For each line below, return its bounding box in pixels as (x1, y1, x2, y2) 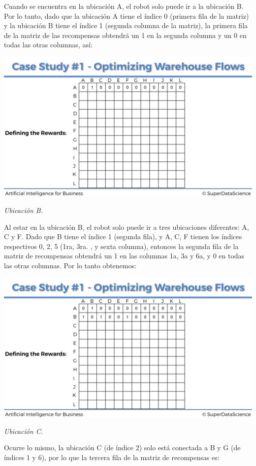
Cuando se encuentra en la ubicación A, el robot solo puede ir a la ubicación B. (4, 1, 244, 11)
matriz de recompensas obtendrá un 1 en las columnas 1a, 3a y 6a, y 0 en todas (4, 251, 245, 261)
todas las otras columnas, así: (4, 39, 93, 50)
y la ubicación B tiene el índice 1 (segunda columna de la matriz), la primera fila (4, 20, 248, 31)
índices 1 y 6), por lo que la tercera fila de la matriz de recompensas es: (4, 452, 220, 462)
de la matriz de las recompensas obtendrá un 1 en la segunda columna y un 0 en (4, 30, 247, 40)
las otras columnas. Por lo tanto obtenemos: (4, 260, 136, 271)
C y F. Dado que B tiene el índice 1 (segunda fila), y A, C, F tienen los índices (4, 231, 242, 242)
